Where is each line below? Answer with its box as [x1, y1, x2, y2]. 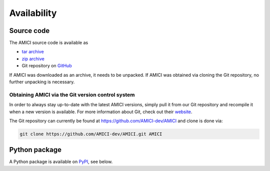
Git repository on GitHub [21, 63, 72, 69]
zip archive [21, 55, 44, 62]
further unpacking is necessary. [9, 79, 75, 85]
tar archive [21, 49, 44, 55]
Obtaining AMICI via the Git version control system [9, 91, 135, 98]
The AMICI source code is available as [9, 40, 88, 46]
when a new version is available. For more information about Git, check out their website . [9, 109, 192, 115]
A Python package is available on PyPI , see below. [9, 159, 113, 165]
